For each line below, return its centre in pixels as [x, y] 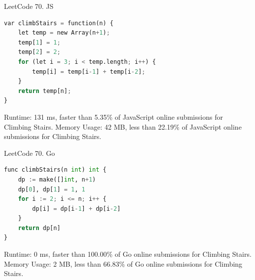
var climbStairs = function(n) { [59, 23]
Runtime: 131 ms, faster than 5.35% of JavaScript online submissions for [113, 117]
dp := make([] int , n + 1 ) [57, 179]
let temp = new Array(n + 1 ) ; [64, 33]
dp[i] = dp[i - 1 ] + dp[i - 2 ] [76, 209]
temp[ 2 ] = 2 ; [39, 52]
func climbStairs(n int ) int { [55, 170]
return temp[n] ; [45, 91]
